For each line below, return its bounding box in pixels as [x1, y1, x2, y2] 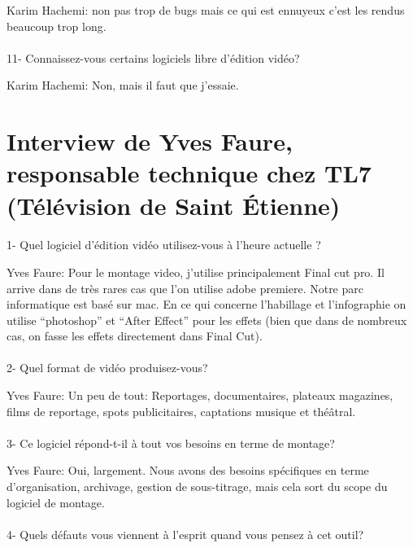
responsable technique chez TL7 [7, 156, 372, 190]
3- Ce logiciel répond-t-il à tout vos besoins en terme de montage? [7, 434, 335, 451]
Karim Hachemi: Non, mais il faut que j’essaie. [7, 77, 239, 94]
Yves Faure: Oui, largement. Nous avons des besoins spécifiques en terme [7, 462, 369, 479]
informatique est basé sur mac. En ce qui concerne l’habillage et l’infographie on [7, 296, 406, 313]
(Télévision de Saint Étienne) [7, 188, 341, 221]
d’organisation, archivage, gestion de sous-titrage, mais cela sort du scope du [7, 478, 388, 495]
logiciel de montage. [7, 493, 105, 511]
